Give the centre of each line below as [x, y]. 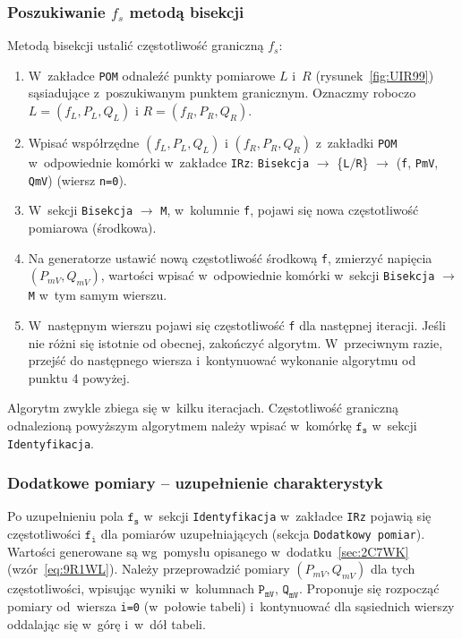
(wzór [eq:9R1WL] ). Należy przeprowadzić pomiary [149, 569]
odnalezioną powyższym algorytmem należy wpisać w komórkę [180, 425]
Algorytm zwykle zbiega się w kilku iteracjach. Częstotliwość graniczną [203, 408]
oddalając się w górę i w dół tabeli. [107, 623]
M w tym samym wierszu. [98, 295]
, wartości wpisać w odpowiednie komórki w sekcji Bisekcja [268, 275]
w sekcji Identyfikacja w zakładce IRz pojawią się [287, 516]
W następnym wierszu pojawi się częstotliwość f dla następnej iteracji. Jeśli [237, 324]
